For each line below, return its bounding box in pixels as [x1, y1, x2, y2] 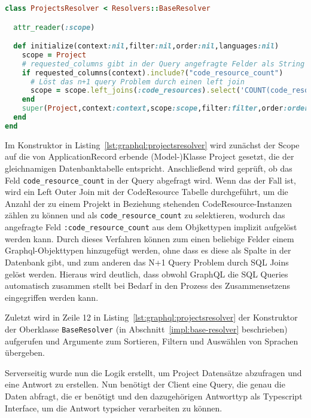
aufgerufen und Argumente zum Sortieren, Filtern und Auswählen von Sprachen [5, 334, 298, 347]
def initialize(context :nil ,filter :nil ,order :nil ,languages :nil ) [13, 42, 279, 51]
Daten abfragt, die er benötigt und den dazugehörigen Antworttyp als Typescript [5, 389, 303, 402]
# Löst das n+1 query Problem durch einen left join [30, 77, 245, 86]
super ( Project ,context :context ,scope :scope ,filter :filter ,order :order [22, 104, 309, 113]
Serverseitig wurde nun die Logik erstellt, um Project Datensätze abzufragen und [5, 366, 302, 379]
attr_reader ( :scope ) [13, 23, 95, 32]
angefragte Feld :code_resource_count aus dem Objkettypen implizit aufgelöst [5, 221, 297, 233]
